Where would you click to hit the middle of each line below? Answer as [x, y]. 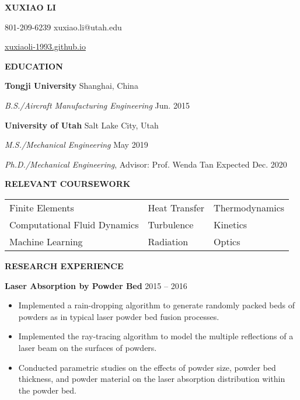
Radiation [168, 241]
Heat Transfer [176, 207]
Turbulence [171, 224]
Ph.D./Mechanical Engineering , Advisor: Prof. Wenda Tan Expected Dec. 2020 [146, 164]
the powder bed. [48, 390]
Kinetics [231, 224]
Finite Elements [42, 207]
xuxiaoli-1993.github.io [45, 46]
